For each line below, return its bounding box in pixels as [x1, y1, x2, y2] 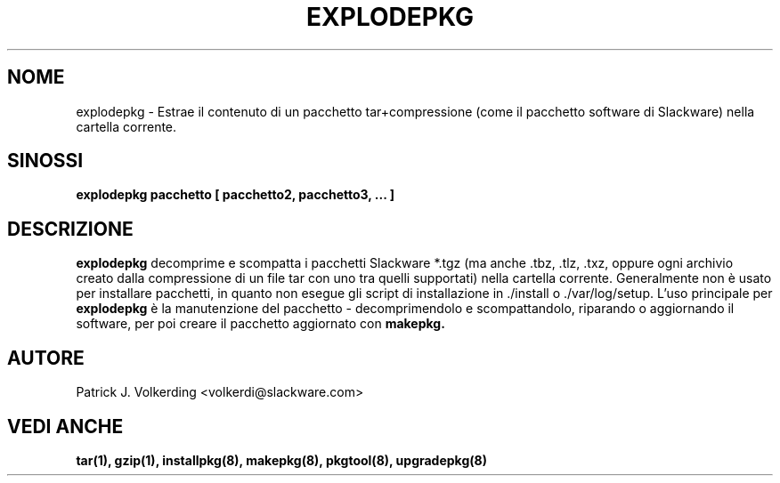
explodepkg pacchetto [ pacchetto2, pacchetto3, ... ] [76, 187, 395, 203]
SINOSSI [7, 149, 84, 173]
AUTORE [7, 346, 85, 369]
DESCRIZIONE [7, 217, 134, 240]
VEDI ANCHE [7, 415, 124, 438]
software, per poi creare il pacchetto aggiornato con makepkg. [76, 316, 445, 332]
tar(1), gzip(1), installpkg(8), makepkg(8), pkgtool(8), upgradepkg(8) [76, 452, 487, 468]
